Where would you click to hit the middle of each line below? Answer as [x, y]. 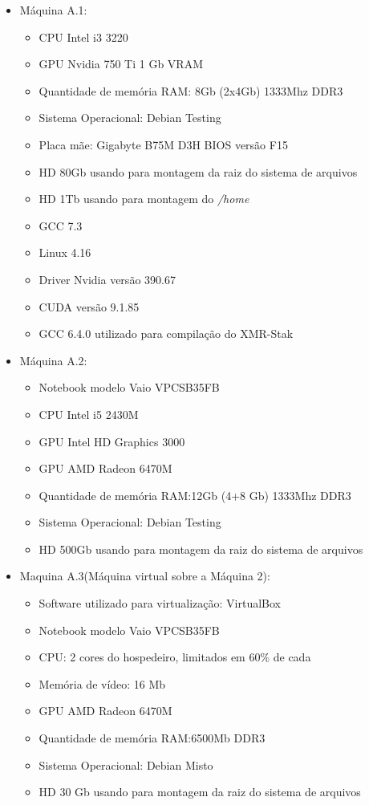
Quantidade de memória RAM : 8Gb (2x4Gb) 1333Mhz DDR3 [191, 90]
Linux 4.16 [65, 252]
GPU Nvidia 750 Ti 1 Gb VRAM [121, 64]
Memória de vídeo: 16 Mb [102, 683]
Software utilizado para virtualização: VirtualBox [160, 603]
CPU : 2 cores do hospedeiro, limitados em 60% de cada [175, 657]
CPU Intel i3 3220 [83, 37]
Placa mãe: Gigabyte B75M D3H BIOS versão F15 [163, 144]
